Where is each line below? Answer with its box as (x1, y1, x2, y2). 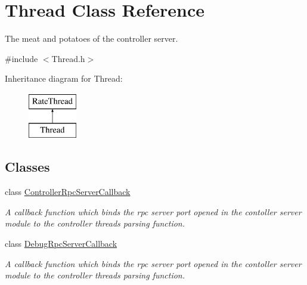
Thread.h (51, 52, 85, 64)
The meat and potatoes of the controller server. (5, 32, 178, 45)
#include (5, 52, 38, 64)
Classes (5, 157, 50, 176)
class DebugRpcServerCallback (5, 237, 117, 250)
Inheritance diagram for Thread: (5, 72, 123, 85)
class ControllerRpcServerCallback (5, 185, 131, 198)
